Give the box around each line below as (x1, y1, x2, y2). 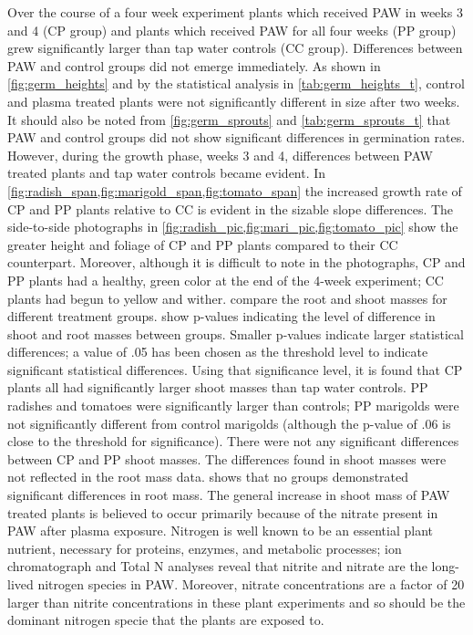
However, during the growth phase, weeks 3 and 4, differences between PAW (7, 145, 433, 164)
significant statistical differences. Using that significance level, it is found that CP (7, 359, 463, 379)
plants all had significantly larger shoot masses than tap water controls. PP (7, 378, 428, 397)
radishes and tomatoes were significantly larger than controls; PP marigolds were (7, 396, 459, 415)
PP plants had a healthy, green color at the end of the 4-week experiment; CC (7, 270, 444, 289)
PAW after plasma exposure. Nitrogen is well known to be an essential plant (7, 521, 433, 540)
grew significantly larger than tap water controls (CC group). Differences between (7, 38, 463, 57)
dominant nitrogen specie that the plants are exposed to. (7, 610, 324, 630)
